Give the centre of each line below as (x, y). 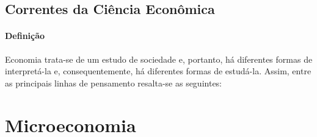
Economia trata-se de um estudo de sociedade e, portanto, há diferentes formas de (159, 59)
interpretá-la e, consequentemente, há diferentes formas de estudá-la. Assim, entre (158, 71)
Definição (25, 36)
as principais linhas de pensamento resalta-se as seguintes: (114, 83)
